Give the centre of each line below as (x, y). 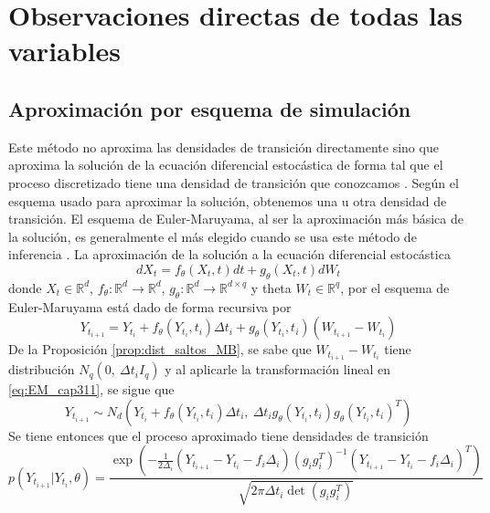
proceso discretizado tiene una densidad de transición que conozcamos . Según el (234, 182)
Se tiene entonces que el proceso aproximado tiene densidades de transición (218, 435)
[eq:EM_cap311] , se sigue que (91, 389)
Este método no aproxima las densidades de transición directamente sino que (224, 147)
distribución (42, 369)
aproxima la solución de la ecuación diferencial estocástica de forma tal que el (226, 165)
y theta (271, 287)
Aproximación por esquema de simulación (210, 108)
